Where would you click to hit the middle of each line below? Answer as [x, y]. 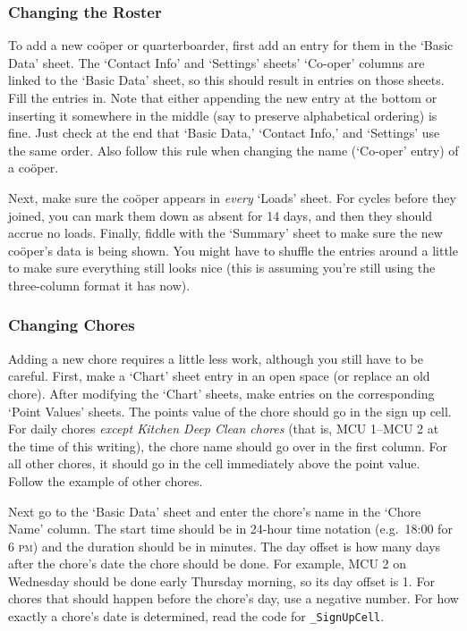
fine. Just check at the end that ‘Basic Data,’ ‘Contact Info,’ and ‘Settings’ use [224, 133]
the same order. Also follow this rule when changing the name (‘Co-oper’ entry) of [233, 150]
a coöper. [34, 168]
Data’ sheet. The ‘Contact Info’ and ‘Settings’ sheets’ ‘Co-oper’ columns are [217, 62]
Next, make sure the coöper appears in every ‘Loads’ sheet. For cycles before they [232, 197]
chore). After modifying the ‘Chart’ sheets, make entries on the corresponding [221, 393]
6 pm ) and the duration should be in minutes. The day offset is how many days [225, 546]
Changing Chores [72, 325]
